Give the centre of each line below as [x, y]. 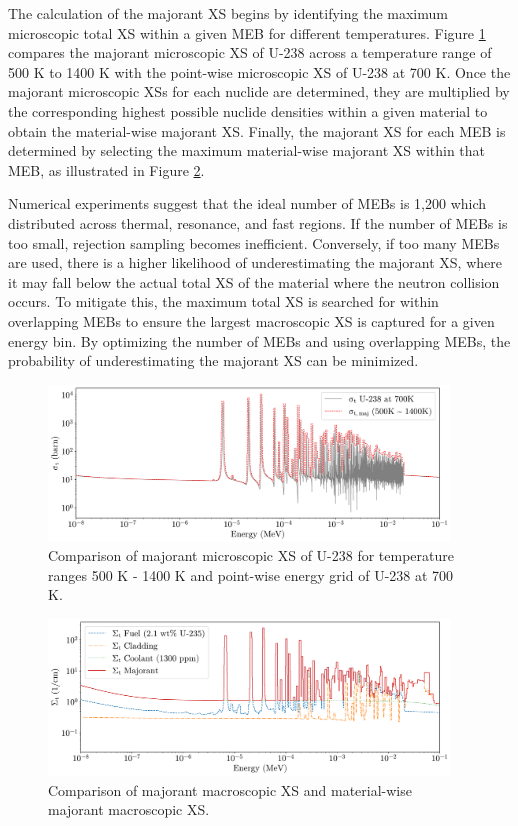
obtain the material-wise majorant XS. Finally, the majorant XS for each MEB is [257, 130]
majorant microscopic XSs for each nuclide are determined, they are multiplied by [259, 91]
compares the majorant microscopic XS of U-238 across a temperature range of [250, 52]
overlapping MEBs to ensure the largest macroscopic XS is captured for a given [251, 320]
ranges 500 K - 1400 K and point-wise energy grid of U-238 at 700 [251, 574]
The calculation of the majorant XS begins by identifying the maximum [228, 13]
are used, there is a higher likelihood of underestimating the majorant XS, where [255, 262]
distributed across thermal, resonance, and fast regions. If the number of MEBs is [258, 222]
